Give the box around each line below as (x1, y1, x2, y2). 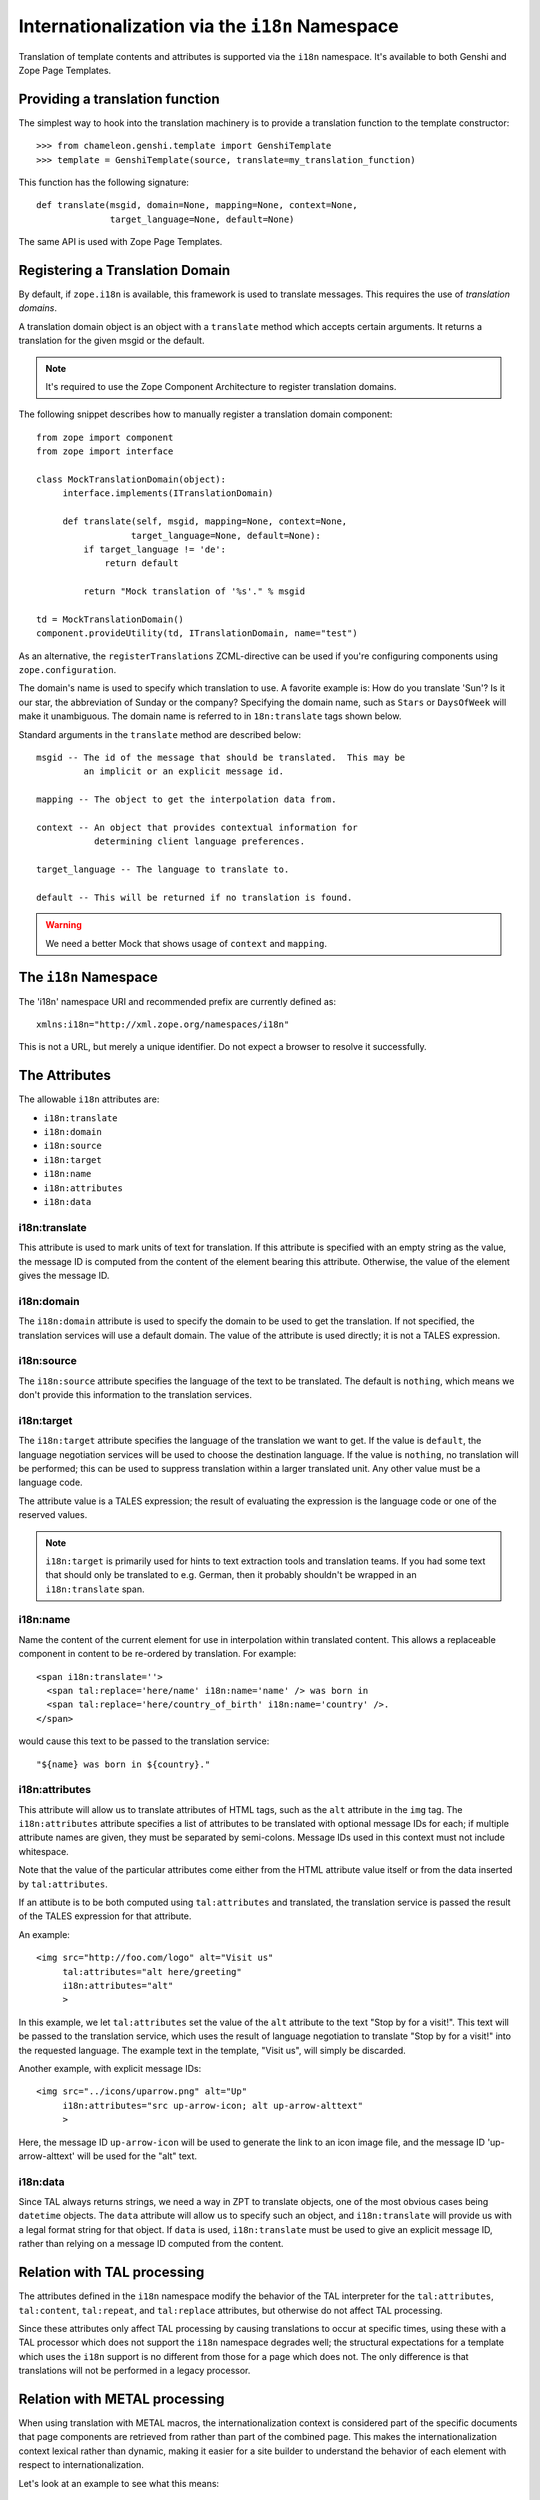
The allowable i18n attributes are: (18, 1093, 160, 1105)
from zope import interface (36, 446, 174, 457)
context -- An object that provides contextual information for (36, 821, 359, 833)
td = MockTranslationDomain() (36, 613, 185, 625)
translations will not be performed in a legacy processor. (18, 2365, 251, 2377)
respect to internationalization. (18, 2459, 145, 2471)
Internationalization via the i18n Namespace (18, 15, 399, 37)
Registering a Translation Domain (18, 262, 231, 279)
